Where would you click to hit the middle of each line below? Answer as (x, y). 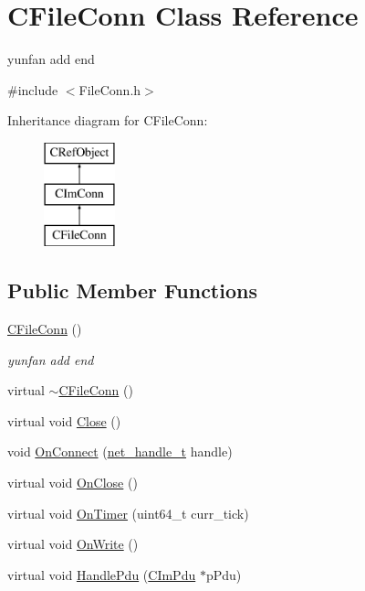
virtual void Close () (64, 420)
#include (33, 89)
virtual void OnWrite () (73, 544)
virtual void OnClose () (73, 483)
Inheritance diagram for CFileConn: (108, 120)
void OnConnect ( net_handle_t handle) (120, 451)
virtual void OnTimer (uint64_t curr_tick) (128, 513)
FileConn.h (110, 89)
